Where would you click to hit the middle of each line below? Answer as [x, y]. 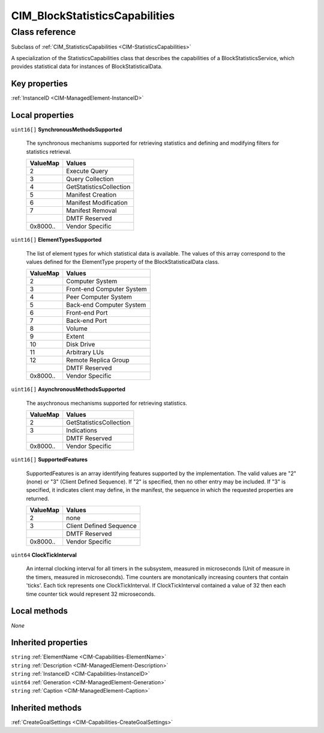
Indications [82, 431]
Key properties [40, 83]
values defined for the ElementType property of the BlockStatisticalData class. [123, 262]
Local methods [40, 611]
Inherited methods [46, 707]
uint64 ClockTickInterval [44, 555]
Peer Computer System [99, 297]
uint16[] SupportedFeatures [49, 459]
